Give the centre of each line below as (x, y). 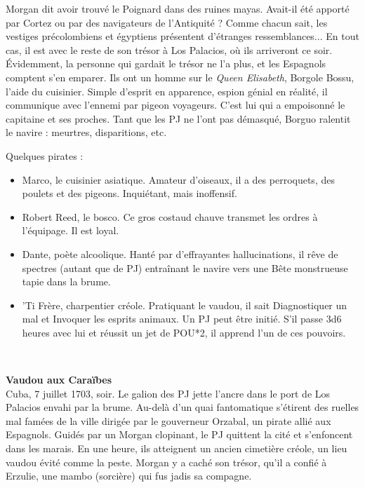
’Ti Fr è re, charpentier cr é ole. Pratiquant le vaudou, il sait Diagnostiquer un (185, 305)
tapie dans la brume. (66, 282)
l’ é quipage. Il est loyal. (71, 230)
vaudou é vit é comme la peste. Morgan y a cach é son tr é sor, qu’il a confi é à (166, 462)
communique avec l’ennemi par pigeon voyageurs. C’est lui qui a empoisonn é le (175, 105)
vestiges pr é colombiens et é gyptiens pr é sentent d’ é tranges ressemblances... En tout (182, 36)
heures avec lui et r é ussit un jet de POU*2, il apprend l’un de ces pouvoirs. (184, 332)
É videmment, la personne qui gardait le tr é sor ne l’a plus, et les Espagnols (166, 63)
